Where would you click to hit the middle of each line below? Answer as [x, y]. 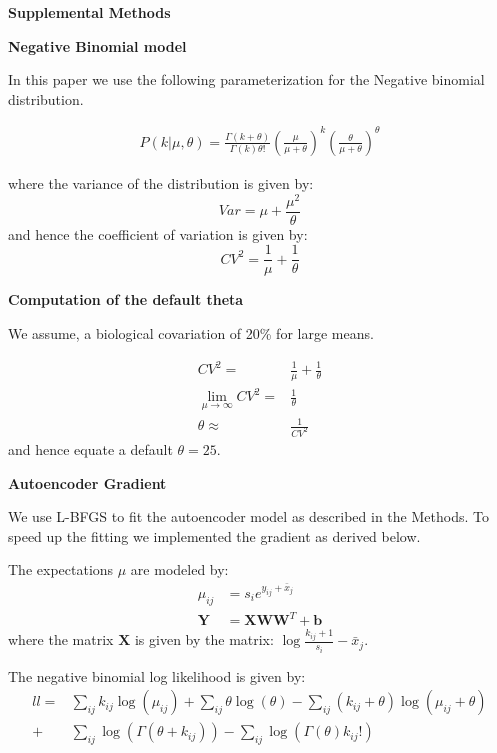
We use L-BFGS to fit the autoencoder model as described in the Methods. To [248, 516]
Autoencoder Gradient [87, 482]
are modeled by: [179, 569]
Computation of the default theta [126, 299]
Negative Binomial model [97, 45]
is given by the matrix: [204, 639]
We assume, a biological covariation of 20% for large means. [191, 332]
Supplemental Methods [89, 12]
